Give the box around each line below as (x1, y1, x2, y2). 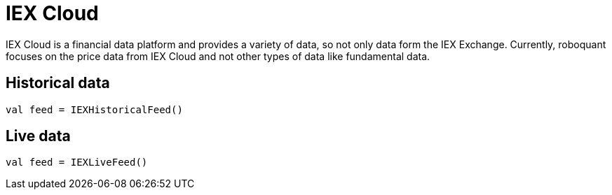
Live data (6, 127, 71, 145)
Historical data (6, 74, 110, 92)
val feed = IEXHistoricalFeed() (6, 103, 183, 115)
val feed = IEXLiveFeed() (6, 157, 148, 168)
